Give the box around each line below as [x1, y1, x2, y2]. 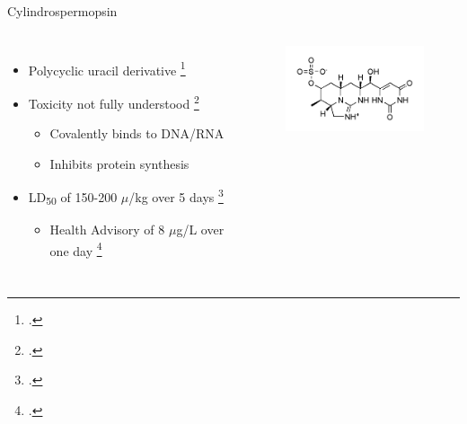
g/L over [176, 220, 225, 239]
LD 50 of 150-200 [28, 187, 118, 208]
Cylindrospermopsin [7, 2, 118, 20]
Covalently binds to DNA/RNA [49, 124, 225, 143]
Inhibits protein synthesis [49, 154, 189, 172]
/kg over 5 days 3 [128, 185, 224, 206]
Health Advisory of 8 [49, 220, 165, 239]
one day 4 [49, 238, 102, 260]
